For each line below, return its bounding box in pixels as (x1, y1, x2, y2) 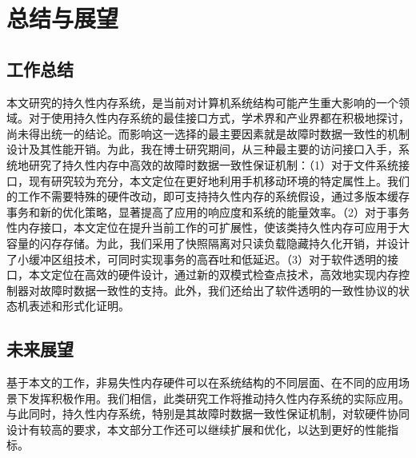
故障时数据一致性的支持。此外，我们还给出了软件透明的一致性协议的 (39, 281, 398, 298)
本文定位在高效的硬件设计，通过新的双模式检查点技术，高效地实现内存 (28, 266, 398, 283)
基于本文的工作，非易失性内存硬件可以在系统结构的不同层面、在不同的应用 (6, 374, 398, 391)
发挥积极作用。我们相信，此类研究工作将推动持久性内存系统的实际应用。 (28, 389, 410, 406)
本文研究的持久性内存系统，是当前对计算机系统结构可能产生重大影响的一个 (6, 94, 398, 110)
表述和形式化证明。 (28, 297, 130, 314)
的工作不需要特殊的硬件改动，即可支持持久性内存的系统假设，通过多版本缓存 (6, 188, 410, 205)
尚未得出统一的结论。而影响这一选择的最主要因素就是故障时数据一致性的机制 (6, 125, 410, 141)
